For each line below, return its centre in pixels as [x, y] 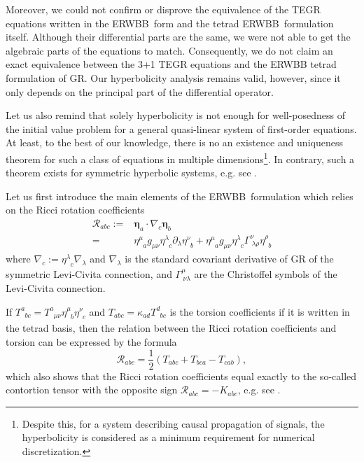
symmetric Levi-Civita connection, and [89, 273]
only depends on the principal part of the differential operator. [140, 91]
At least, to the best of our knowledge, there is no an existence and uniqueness [174, 142]
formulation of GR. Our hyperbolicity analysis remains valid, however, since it [173, 77]
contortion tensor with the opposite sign [92, 390]
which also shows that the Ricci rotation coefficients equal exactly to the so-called [181, 376]
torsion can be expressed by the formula [91, 341]
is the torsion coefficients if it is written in [260, 311]
